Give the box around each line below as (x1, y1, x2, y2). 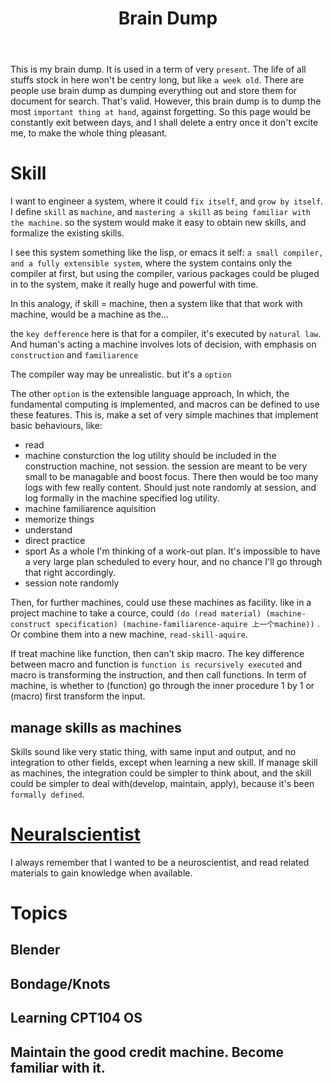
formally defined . (10, 788, 85, 800)
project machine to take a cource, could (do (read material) (10, 607, 262, 619)
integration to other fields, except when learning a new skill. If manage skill (10, 756, 318, 768)
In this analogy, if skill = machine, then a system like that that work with (10, 298, 303, 310)
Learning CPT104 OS (10, 1010, 143, 1027)
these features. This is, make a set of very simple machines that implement (10, 409, 319, 421)
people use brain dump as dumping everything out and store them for (10, 85, 298, 97)
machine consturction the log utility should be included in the (24, 450, 277, 462)
